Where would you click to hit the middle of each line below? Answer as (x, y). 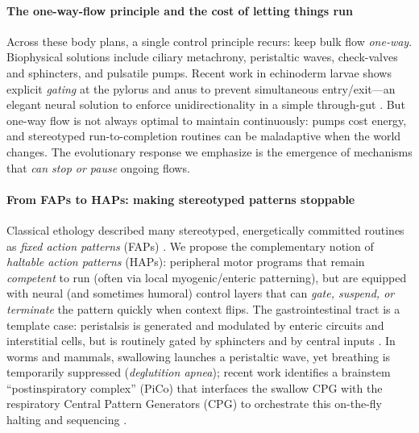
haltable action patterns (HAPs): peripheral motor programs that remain (186, 262)
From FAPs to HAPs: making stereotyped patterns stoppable (181, 199)
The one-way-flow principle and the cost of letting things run (180, 10)
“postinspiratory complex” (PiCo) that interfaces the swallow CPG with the (195, 387)
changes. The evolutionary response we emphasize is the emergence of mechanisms (209, 151)
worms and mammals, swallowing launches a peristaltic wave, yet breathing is (199, 356)
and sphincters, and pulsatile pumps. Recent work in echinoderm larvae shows (199, 72)
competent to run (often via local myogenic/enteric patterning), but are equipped (207, 277)
